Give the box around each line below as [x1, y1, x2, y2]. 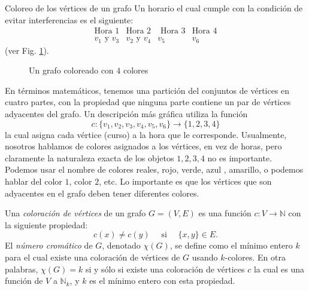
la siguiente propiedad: [5, 218, 88, 231]
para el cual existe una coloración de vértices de [5, 251, 180, 264]
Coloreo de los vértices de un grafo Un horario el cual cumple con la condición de [5, 2, 303, 14]
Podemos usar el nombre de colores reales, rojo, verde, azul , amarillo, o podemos [5, 163, 304, 176]
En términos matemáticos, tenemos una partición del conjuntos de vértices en [5, 84, 290, 96]
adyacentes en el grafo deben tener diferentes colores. [5, 186, 199, 199]
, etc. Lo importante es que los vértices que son [99, 175, 272, 188]
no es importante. [207, 151, 272, 164]
